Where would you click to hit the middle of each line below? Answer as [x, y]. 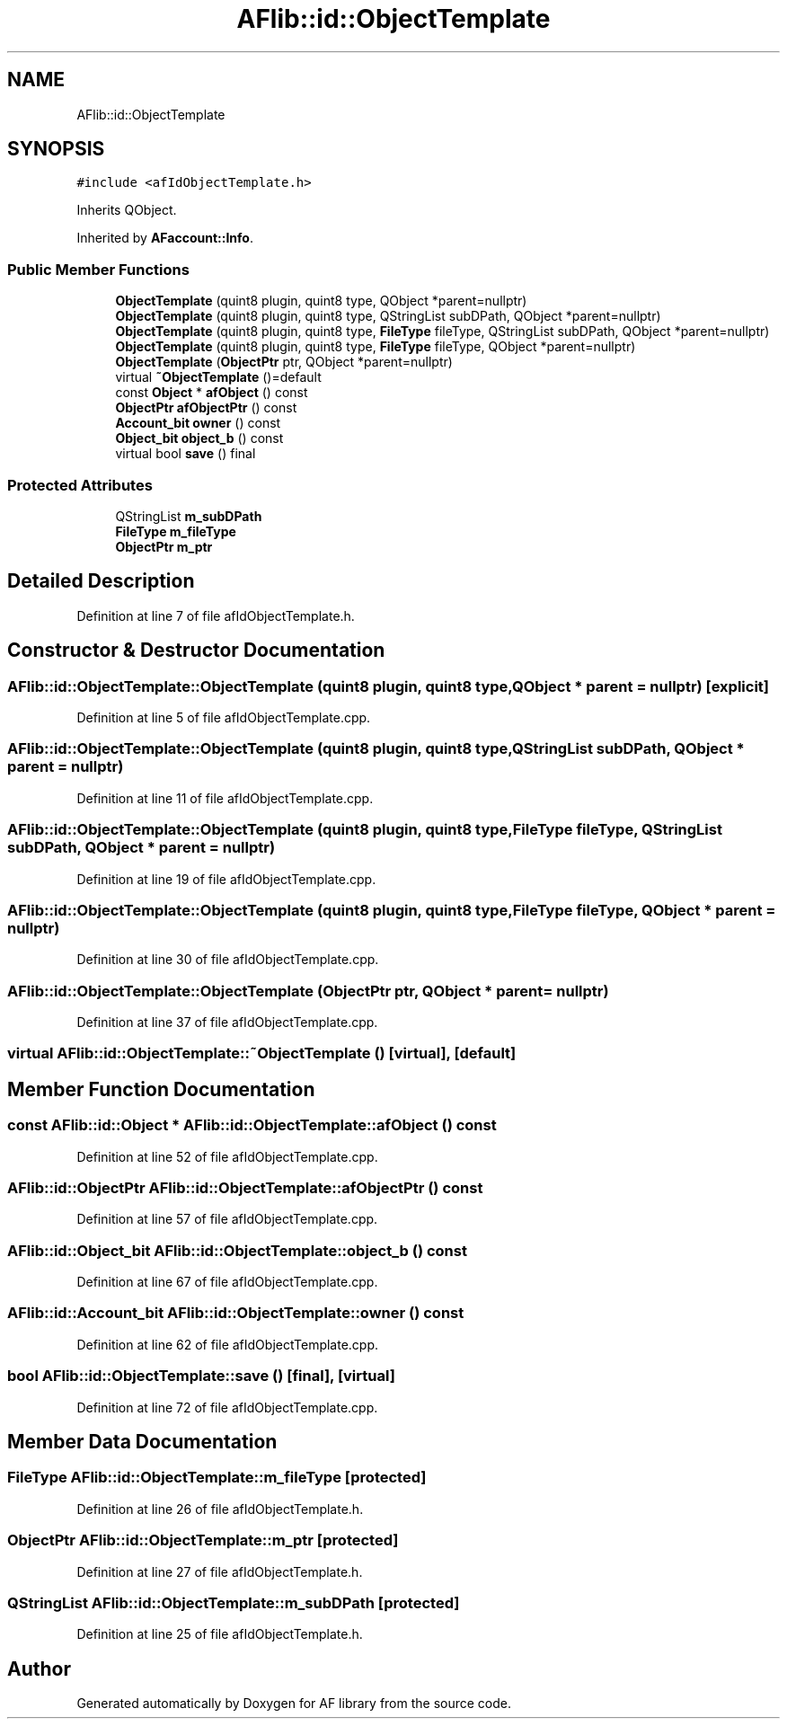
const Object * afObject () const [212, 393]
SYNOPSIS [56, 149]
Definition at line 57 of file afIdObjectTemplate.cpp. [227, 1219]
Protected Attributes [80, 485]
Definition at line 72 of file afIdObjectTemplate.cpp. [227, 1407]
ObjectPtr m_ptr [164, 546]
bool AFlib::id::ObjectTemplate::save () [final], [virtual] [201, 1376]
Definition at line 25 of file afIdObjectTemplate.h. [220, 1634]
